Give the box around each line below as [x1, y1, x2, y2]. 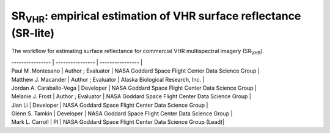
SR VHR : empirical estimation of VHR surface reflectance [11, 9, 301, 25]
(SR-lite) [11, 26, 55, 40]
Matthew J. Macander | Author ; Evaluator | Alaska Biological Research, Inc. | [11, 76, 205, 83]
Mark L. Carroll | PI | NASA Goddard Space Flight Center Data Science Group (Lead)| [11, 118, 225, 126]
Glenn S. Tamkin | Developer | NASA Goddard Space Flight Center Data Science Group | [11, 110, 233, 117]
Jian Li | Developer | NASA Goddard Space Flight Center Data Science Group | [11, 101, 208, 109]
